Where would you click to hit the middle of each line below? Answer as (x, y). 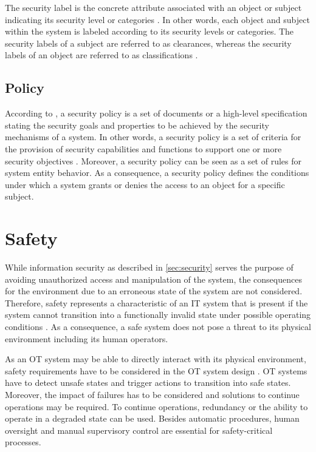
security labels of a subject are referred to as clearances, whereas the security (148, 43)
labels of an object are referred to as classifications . (101, 55)
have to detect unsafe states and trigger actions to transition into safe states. (148, 383)
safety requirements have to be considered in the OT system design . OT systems (156, 370)
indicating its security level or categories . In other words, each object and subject (157, 19)
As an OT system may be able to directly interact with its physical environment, (156, 359)
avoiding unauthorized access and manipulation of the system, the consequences (153, 279)
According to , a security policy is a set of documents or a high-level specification (156, 113)
